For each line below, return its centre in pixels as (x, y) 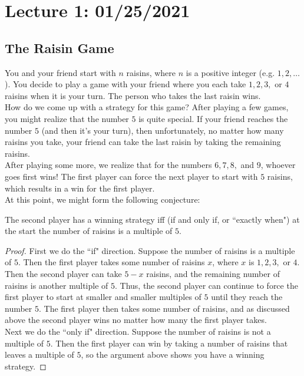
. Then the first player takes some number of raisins (111, 262)
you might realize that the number (67, 118)
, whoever (278, 165)
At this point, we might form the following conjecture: (103, 199)
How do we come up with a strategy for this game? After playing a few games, (147, 107)
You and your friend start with (60, 72)
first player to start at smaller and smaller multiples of (103, 297)
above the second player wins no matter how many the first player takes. (136, 320)
